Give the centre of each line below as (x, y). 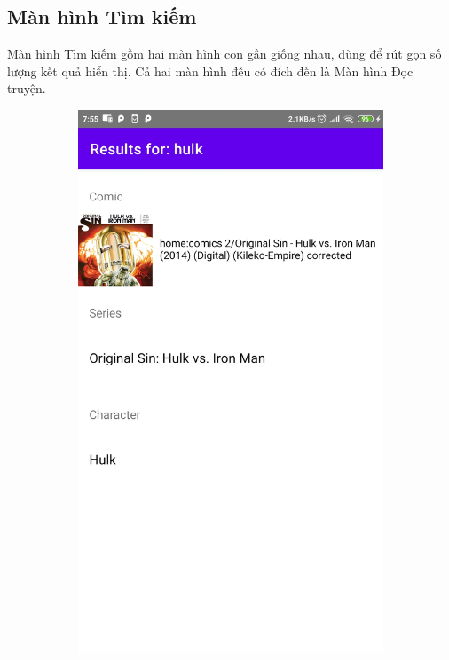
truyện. (27, 88)
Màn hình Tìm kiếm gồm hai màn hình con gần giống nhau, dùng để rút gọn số (224, 54)
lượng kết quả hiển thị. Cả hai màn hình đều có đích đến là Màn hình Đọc (210, 71)
